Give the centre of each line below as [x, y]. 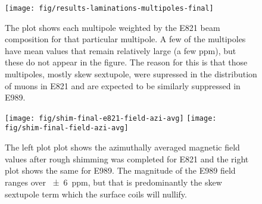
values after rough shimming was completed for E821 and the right [127, 159]
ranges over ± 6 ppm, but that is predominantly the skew [113, 182]
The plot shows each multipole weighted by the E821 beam [113, 27]
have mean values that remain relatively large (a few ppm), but [121, 50]
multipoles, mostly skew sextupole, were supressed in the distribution [131, 74]
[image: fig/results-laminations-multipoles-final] [109, 8]
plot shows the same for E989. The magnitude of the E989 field [120, 170]
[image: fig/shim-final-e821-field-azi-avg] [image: [111, 118]
